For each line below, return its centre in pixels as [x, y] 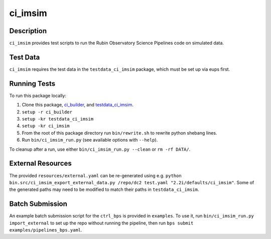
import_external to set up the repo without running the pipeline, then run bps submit [101, 223]
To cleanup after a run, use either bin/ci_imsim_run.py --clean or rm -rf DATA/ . [100, 149]
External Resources [41, 163]
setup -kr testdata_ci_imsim [58, 119]
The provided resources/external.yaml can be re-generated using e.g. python [95, 175]
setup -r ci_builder [47, 112]
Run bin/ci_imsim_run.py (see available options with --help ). [90, 140]
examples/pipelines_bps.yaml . [46, 230]
